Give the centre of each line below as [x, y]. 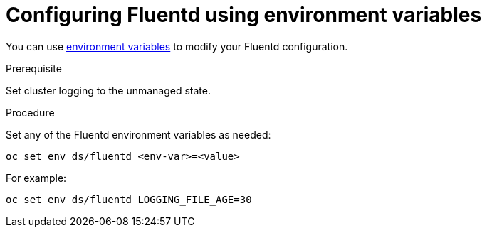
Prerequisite [34, 68]
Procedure [30, 112]
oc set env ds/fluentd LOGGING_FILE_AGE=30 [129, 199]
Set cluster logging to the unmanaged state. [109, 90]
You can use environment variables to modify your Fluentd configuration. [177, 46]
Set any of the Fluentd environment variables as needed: [138, 134]
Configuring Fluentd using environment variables [244, 15]
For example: [36, 178]
